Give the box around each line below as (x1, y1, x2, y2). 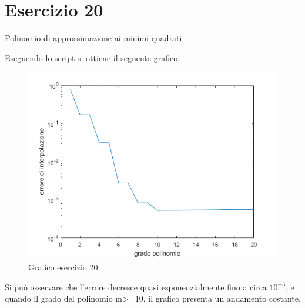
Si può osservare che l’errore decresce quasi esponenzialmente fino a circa (5, 280, 267, 293)
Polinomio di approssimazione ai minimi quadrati (5, 32, 182, 44)
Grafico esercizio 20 (28, 260, 98, 273)
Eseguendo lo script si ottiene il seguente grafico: (5, 51, 180, 63)
